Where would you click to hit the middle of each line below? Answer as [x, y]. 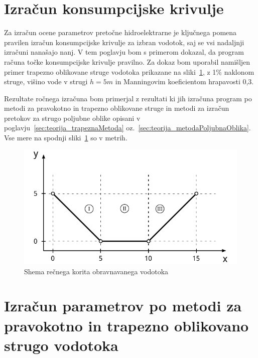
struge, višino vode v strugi [46, 81]
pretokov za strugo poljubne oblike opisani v [72, 118]
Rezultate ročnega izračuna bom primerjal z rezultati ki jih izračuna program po [128, 98]
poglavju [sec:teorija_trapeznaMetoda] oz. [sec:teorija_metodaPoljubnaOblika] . [127, 128]
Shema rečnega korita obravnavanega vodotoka [96, 271]
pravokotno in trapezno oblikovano [126, 325]
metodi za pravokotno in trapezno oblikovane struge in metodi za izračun [117, 108]
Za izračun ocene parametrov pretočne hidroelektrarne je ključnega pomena [120, 32]
